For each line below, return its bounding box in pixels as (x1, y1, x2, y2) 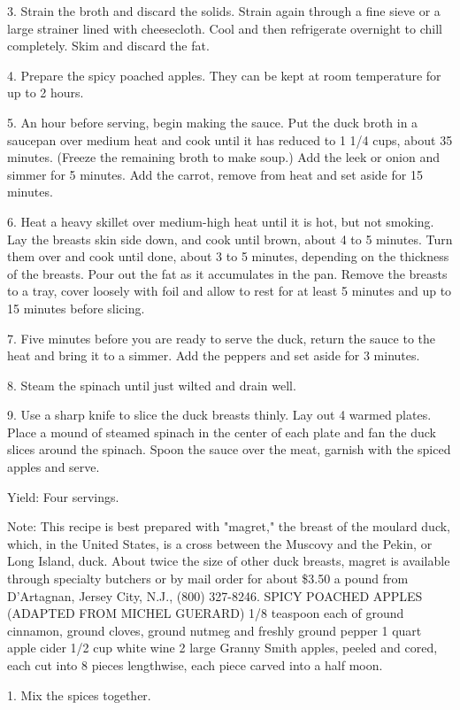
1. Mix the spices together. (7, 685, 151, 704)
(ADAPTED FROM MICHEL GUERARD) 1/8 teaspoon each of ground (7, 604, 404, 622)
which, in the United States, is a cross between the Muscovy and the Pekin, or (7, 534, 433, 552)
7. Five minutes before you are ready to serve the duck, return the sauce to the (7, 328, 436, 347)
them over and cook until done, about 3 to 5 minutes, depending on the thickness (7, 247, 449, 266)
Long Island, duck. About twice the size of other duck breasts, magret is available (7, 552, 450, 570)
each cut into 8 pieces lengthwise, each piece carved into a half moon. (7, 656, 383, 674)
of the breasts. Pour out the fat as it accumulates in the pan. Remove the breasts (7, 264, 448, 282)
